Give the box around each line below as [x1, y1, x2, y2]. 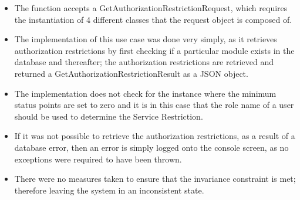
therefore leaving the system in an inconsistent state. [14, 184, 204, 196]
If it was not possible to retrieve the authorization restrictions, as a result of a [14, 130, 295, 142]
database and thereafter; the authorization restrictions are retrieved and [14, 56, 274, 68]
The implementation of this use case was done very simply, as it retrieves [14, 33, 277, 45]
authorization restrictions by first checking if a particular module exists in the [14, 44, 295, 56]
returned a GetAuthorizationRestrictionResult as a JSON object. [14, 67, 248, 79]
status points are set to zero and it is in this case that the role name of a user [14, 99, 294, 111]
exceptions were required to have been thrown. [14, 152, 182, 165]
